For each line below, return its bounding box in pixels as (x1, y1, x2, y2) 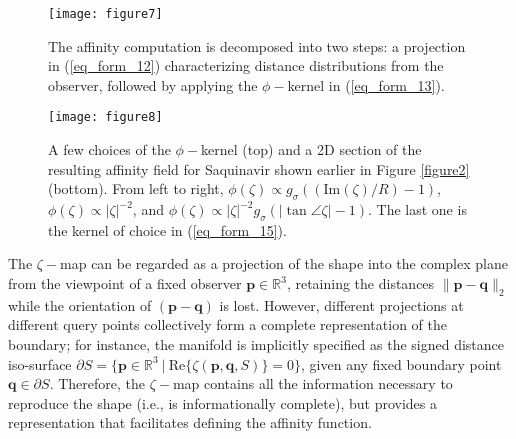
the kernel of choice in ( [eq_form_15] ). (48, 219, 287, 240)
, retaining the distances (286, 273, 435, 294)
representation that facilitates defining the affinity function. (8, 412, 372, 433)
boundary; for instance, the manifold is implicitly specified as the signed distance (8, 334, 505, 355)
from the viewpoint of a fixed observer (8, 273, 242, 294)
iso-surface (8, 353, 72, 374)
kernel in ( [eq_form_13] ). (287, 74, 445, 95)
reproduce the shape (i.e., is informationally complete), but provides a (8, 392, 437, 413)
